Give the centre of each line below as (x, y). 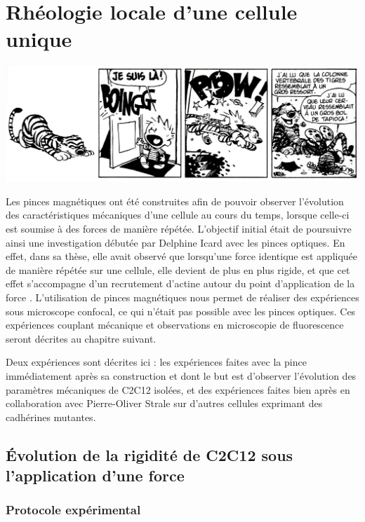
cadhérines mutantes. (51, 417)
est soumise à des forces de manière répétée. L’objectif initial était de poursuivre (179, 228)
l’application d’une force (95, 475)
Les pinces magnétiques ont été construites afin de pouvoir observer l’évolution (175, 201)
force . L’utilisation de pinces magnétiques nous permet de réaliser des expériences (182, 297)
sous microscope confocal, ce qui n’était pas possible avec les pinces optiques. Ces (181, 311)
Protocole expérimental (73, 510)
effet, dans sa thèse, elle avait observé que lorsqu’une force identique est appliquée (182, 256)
